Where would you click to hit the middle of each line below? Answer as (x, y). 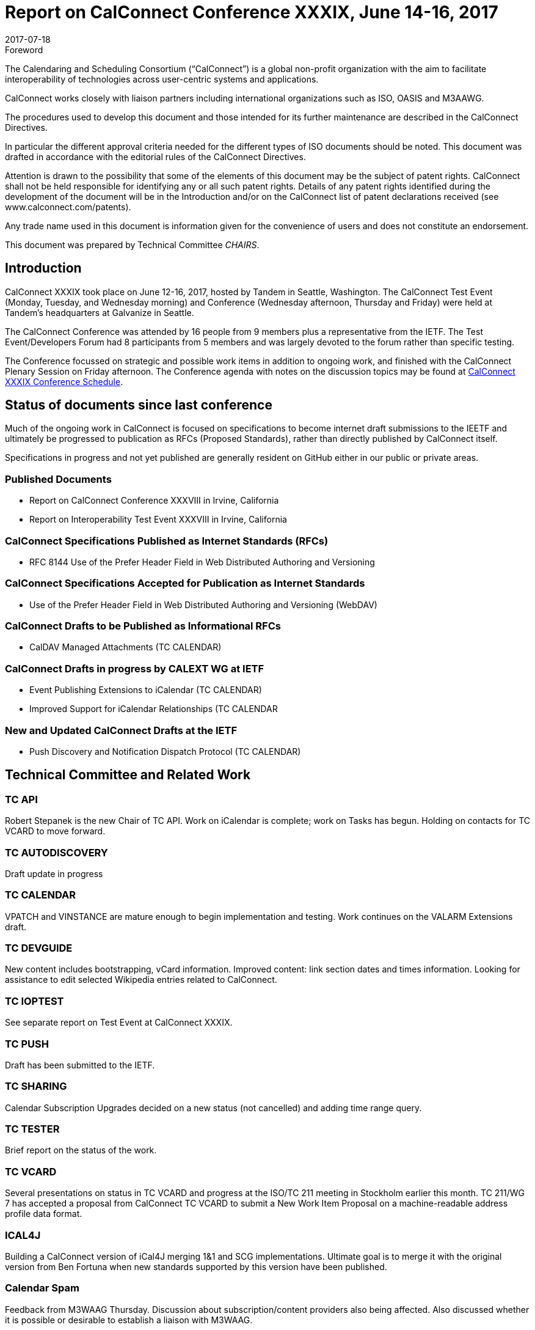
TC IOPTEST (35, 1001)
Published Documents (58, 479)
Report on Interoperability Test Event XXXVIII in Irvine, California (158, 520)
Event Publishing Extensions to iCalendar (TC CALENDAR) (146, 690)
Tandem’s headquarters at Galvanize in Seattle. (100, 312)
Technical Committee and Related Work (128, 775)
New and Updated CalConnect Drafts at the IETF (121, 730)
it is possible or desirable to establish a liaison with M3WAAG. (129, 1320)
